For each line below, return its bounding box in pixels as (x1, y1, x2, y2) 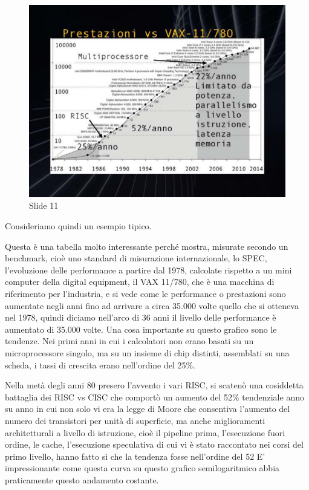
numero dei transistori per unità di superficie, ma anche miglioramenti (5, 414, 265, 426)
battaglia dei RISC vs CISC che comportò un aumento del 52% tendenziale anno (5, 390, 304, 403)
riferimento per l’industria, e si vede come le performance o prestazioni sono (5, 287, 286, 299)
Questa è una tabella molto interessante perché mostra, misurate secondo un (5, 240, 288, 252)
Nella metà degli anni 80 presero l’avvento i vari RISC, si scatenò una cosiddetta (5, 379, 304, 391)
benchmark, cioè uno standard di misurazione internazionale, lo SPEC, (5, 252, 267, 264)
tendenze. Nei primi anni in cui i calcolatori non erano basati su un (5, 335, 254, 347)
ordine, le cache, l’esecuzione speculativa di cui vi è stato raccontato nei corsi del (5, 438, 304, 451)
